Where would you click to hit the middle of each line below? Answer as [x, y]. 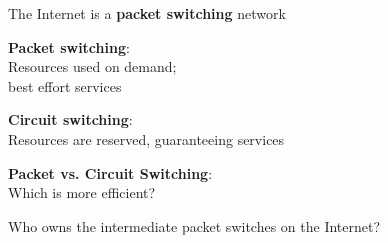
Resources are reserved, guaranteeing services [146, 138]
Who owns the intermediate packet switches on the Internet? [194, 225]
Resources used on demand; [92, 66]
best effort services [65, 85]
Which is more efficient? [82, 192]
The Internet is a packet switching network [147, 13]
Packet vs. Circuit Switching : [110, 172]
